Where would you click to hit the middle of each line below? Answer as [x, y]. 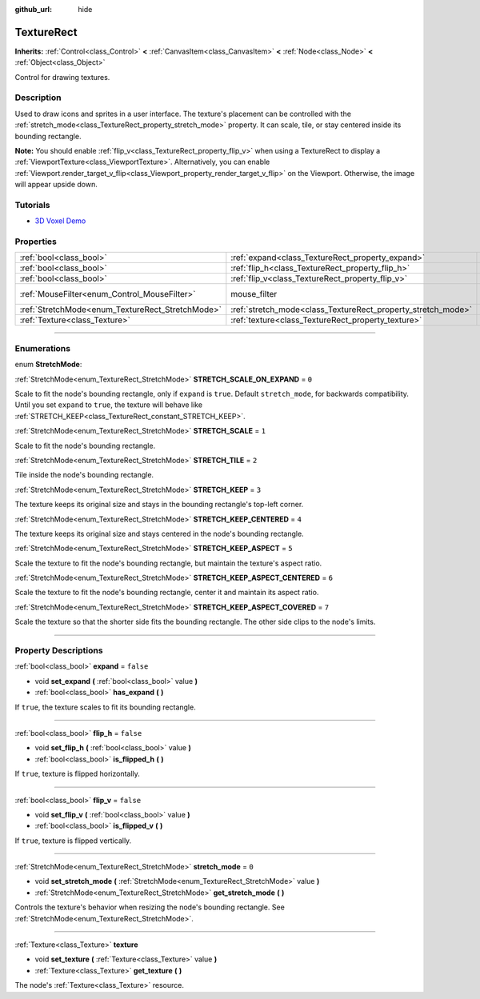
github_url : [33, 9]
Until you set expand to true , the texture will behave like [109, 405]
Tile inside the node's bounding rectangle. [84, 475]
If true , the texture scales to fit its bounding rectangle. [105, 707]
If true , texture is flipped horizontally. [77, 774]
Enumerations [43, 348]
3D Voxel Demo [60, 221]
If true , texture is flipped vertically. [73, 841]
